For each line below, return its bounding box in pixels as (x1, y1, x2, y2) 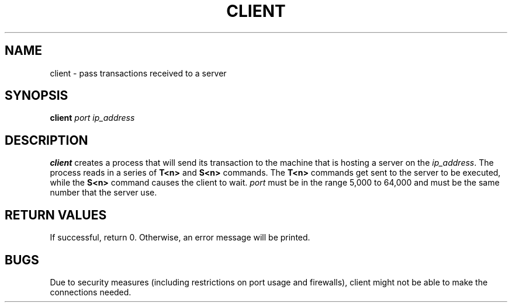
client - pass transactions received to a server (50, 68, 227, 78)
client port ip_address (50, 113, 135, 123)
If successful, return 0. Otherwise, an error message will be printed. (50, 232, 310, 243)
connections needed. (50, 287, 132, 297)
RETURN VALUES (5, 207, 107, 222)
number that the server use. (50, 187, 157, 198)
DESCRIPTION (5, 132, 88, 148)
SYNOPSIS (5, 88, 68, 103)
